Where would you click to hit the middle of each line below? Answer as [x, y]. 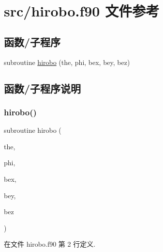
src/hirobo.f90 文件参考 [82, 11]
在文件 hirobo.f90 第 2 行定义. [50, 244]
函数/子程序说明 [43, 88]
